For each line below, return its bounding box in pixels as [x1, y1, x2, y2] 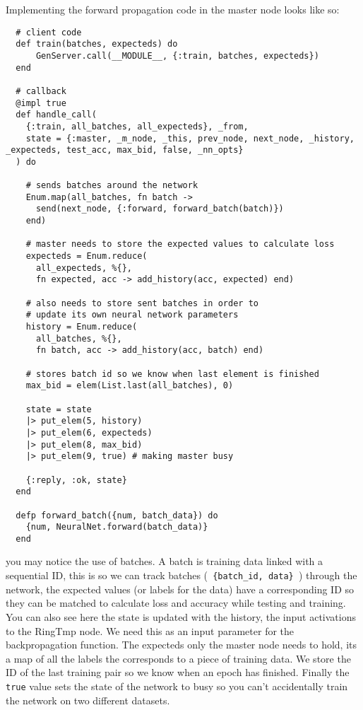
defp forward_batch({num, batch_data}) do [16, 510, 218, 520]
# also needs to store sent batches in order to [25, 298, 258, 308]
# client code [16, 27, 82, 37]
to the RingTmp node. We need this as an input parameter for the [6, 623, 294, 638]
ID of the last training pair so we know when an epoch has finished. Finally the [6, 665, 350, 680]
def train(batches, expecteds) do [16, 39, 178, 50]
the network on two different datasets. [6, 692, 170, 707]
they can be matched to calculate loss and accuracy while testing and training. [6, 595, 346, 610]
